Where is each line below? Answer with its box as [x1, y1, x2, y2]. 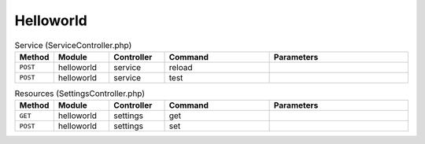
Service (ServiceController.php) [14, 39, 132, 50]
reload [168, 61, 193, 72]
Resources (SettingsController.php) [14, 88, 146, 99]
